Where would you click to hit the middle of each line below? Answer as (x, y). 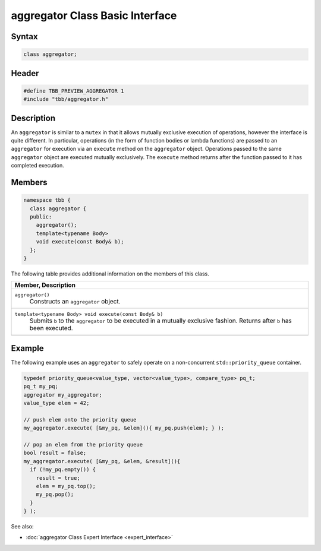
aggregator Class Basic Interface (94, 15)
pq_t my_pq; (41, 387)
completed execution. (38, 166)
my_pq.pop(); (55, 495)
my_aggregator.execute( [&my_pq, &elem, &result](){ (102, 461)
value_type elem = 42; (56, 403)
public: (41, 216)
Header (25, 73)
